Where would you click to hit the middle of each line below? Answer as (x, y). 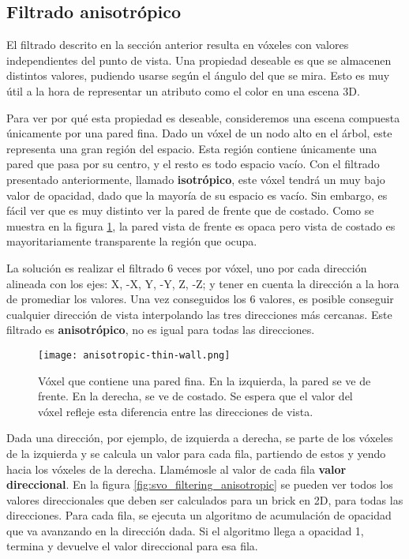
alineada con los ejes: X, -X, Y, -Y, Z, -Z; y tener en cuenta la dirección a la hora (203, 283)
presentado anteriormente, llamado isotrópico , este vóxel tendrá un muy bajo (196, 179)
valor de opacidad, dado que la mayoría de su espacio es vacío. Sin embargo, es (197, 195)
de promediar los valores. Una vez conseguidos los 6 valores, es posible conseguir (200, 299)
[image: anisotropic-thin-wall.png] (134, 355)
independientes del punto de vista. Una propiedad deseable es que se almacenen (199, 60)
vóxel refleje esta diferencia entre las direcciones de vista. (176, 411)
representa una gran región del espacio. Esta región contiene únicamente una (192, 148)
